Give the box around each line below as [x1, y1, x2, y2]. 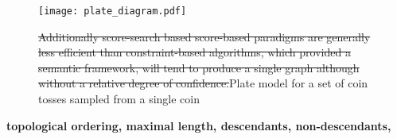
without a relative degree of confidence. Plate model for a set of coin [38, 75, 368, 91]
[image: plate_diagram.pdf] [38, 6, 187, 17]
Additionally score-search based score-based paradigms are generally [38, 28, 371, 44]
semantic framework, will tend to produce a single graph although [38, 59, 360, 75]
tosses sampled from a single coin [38, 91, 200, 107]
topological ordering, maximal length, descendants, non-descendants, [6, 117, 391, 133]
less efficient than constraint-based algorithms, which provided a [38, 44, 351, 60]
